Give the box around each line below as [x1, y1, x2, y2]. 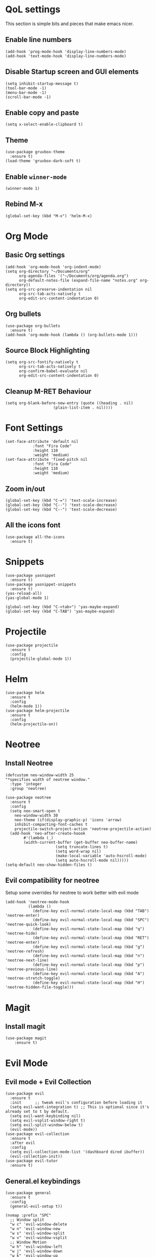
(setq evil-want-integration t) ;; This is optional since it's [10, 1105, 149, 1110]
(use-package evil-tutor [5, 1159, 58, 1164]
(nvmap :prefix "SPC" [5, 1213, 51, 1218]
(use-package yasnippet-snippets [5, 582, 76, 587]
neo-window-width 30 [14, 813, 58, 818]
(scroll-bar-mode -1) [5, 94, 51, 99]
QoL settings [5, 4, 61, 15]
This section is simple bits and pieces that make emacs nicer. [5, 21, 134, 27]
